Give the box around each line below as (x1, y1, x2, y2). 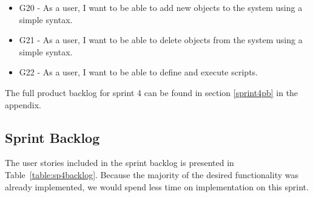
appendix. (5, 98, 41, 111)
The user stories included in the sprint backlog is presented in (5, 156, 234, 169)
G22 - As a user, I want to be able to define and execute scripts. (19, 66, 258, 78)
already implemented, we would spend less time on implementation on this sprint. (5, 180, 309, 193)
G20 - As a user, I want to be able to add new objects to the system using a (19, 1, 303, 13)
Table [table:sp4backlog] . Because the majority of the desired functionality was (5, 168, 298, 181)
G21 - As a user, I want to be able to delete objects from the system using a (19, 33, 303, 46)
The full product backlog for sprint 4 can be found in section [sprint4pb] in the (5, 86, 298, 98)
